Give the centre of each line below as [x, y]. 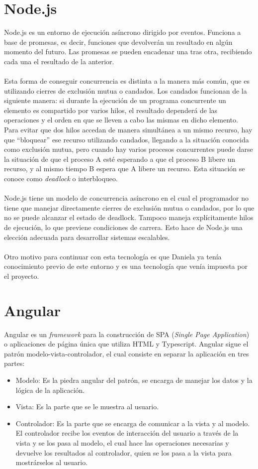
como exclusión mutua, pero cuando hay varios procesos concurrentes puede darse [129, 149]
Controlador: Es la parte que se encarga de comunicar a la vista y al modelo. [133, 423]
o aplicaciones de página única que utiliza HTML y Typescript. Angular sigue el [126, 344]
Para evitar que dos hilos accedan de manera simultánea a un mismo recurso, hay [128, 130]
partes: [14, 363]
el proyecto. [22, 276]
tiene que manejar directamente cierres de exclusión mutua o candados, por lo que [129, 207]
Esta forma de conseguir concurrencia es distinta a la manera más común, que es [127, 81]
